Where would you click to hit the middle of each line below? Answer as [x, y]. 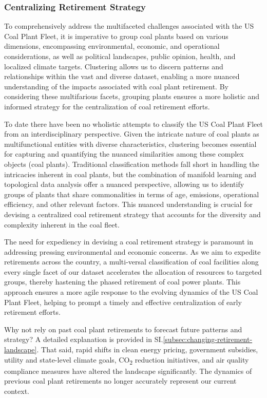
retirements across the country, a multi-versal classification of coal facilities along [131, 262]
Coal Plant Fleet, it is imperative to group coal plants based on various [116, 36]
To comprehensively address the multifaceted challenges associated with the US [129, 26]
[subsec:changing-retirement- [208, 339]
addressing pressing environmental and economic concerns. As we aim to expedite [132, 251]
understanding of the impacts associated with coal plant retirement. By [116, 86]
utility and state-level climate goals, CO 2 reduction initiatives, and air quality [127, 360]
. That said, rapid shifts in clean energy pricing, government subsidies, [147, 349]
